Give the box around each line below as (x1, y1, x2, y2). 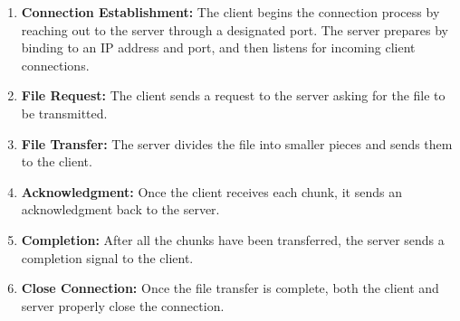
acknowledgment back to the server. (21, 200, 220, 219)
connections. (21, 55, 90, 74)
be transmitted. (21, 103, 108, 122)
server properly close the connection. (21, 296, 225, 315)
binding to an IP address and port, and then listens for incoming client (21, 38, 416, 57)
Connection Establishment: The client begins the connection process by (21, 3, 440, 21)
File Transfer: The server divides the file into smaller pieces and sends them (21, 134, 453, 153)
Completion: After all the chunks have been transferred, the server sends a (21, 230, 445, 249)
